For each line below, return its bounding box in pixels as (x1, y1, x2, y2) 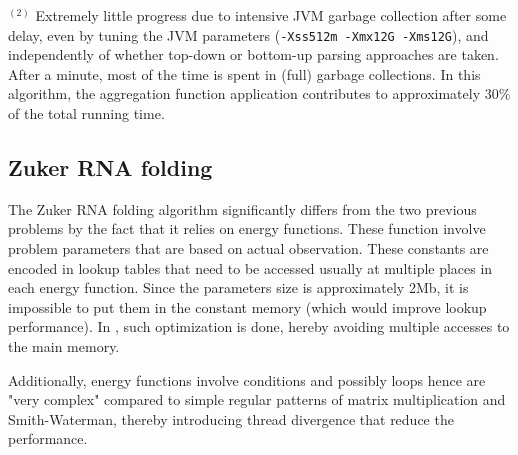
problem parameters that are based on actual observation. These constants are (8, 238, 489, 259)
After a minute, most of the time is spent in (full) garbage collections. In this (8, 63, 481, 84)
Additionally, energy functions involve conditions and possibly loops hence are (8, 369, 486, 390)
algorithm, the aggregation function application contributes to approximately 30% (8, 83, 511, 104)
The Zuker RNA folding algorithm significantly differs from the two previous (8, 198, 477, 219)
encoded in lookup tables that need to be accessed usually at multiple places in (8, 257, 493, 278)
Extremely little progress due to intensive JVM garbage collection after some (35, 5, 507, 25)
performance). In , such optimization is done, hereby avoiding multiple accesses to (8, 316, 510, 337)
